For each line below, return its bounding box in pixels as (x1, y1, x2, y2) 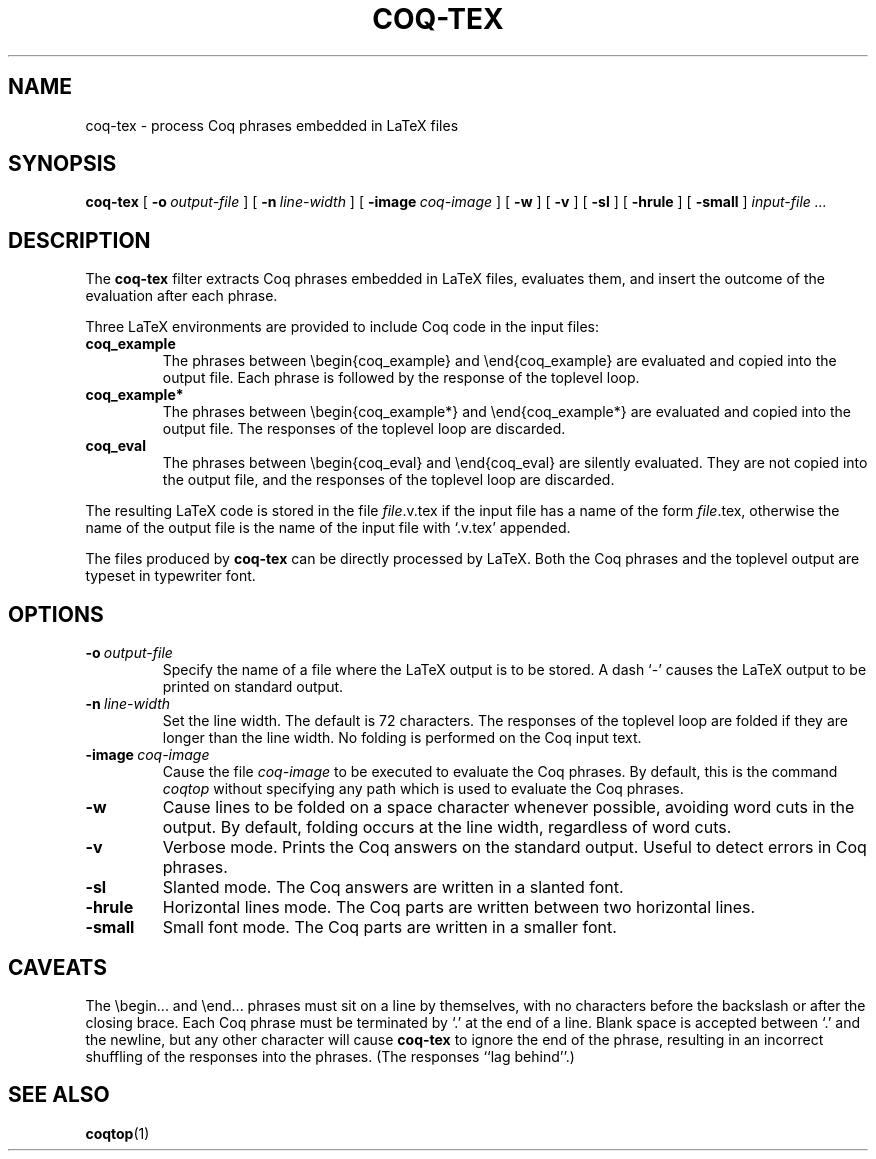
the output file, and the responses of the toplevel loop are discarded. (162, 471, 615, 489)
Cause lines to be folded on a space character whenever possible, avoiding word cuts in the (162, 797, 855, 818)
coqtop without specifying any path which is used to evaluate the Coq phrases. (162, 780, 684, 798)
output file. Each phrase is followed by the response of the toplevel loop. (162, 369, 640, 387)
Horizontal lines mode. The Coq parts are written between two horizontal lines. (162, 897, 756, 918)
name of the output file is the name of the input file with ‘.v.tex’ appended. (85, 519, 571, 537)
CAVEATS (8, 954, 107, 980)
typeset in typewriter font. (85, 567, 256, 585)
